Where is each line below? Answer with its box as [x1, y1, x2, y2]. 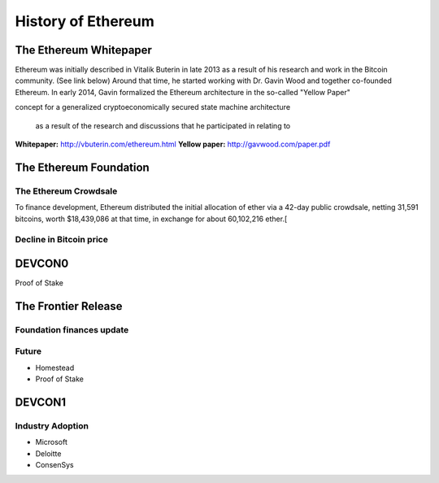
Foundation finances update [15, 324, 129, 335]
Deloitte [35, 448, 62, 459]
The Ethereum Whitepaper [15, 43, 152, 57]
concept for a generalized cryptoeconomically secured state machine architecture [15, 102, 291, 112]
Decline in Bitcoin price [15, 234, 109, 246]
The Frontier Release [15, 299, 123, 313]
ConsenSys [35, 460, 74, 470]
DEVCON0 [15, 256, 69, 270]
